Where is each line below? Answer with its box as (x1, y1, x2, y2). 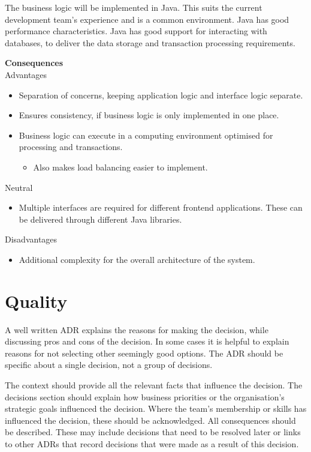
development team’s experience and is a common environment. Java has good (5, 13, 289, 25)
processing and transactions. (19, 140, 123, 153)
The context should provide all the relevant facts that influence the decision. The (5, 379, 303, 391)
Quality (5, 288, 68, 313)
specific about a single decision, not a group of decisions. (5, 358, 213, 371)
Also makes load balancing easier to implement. (33, 160, 208, 173)
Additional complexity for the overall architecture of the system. (19, 253, 255, 265)
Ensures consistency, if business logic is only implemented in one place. (19, 109, 279, 121)
